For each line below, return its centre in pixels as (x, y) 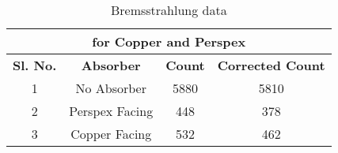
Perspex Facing (111, 111)
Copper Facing (111, 134)
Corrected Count (271, 65)
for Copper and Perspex (169, 41)
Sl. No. (35, 65)
